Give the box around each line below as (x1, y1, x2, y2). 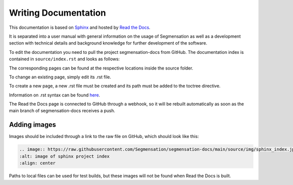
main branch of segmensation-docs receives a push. (9, 108, 116, 114)
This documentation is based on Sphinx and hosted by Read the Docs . (9, 24, 151, 30)
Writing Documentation (9, 7, 106, 18)
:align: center (19, 161, 56, 166)
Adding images (9, 120, 56, 129)
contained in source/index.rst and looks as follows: (9, 56, 120, 62)
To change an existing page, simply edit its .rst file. (9, 74, 111, 80)
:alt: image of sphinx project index (19, 153, 110, 159)
